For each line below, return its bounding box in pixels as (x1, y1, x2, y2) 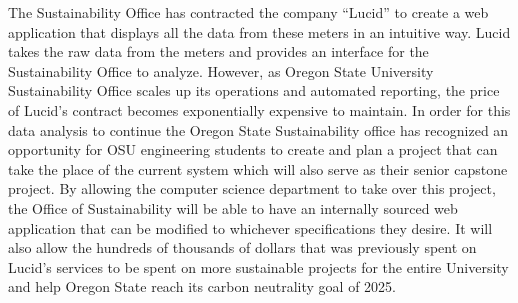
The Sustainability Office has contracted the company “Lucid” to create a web (8, 2, 489, 22)
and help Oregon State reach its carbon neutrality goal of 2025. (8, 276, 396, 297)
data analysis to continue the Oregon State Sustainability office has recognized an (8, 119, 509, 140)
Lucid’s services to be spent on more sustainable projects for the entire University (8, 256, 509, 277)
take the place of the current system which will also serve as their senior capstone (8, 158, 508, 179)
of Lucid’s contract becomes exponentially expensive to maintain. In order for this (8, 99, 511, 120)
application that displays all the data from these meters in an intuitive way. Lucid (8, 21, 511, 42)
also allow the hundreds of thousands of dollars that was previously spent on (8, 237, 477, 258)
